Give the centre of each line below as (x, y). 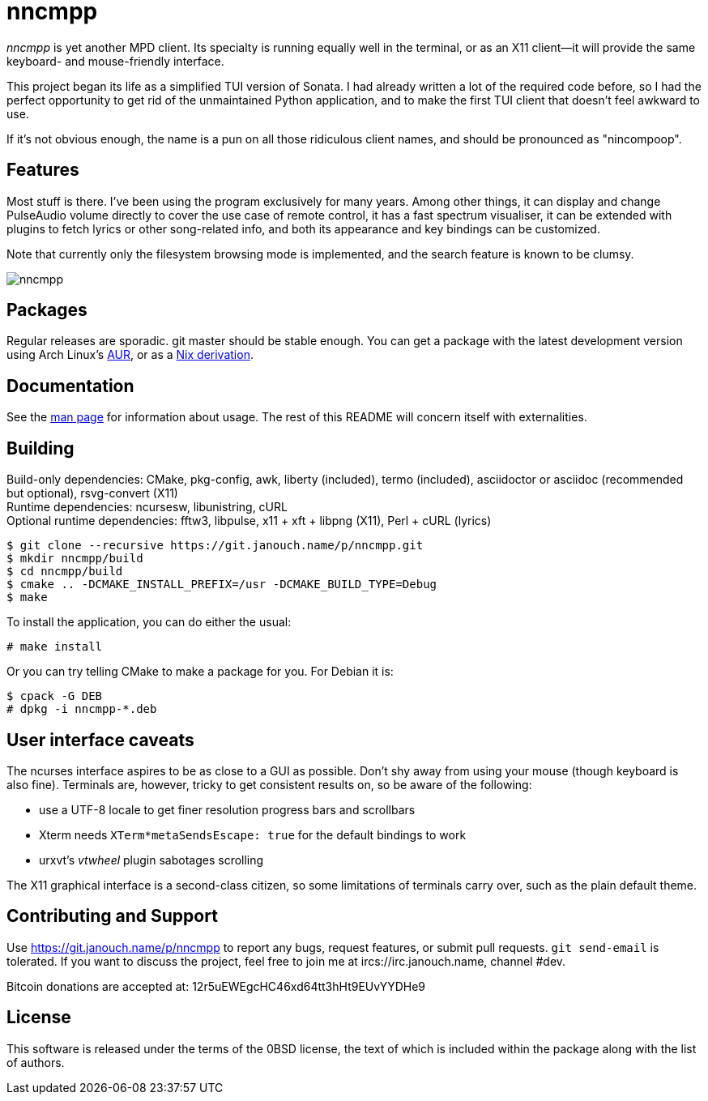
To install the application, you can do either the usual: (149, 622)
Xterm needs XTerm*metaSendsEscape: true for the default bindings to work (253, 834)
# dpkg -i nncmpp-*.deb (82, 709)
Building (41, 448)
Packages (47, 310)
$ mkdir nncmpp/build (75, 559)
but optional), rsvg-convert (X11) (92, 493)
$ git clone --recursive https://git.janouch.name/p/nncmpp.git (215, 546)
